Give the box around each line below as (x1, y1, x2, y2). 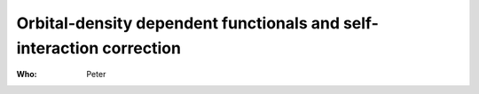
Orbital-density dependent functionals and (16, 13, 341, 33)
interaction (16, 38, 99, 58)
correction (102, 38, 182, 58)
